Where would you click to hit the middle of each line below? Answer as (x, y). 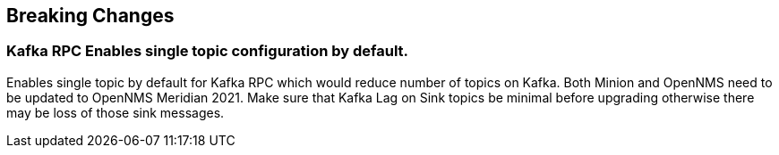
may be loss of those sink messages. (116, 112)
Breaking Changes (90, 16)
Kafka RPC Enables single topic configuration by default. (208, 51)
